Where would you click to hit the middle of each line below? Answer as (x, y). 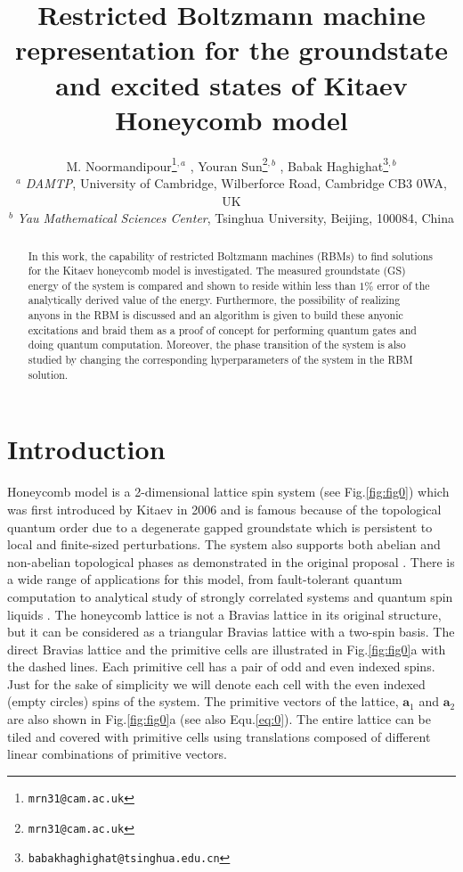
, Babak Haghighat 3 (334, 164)
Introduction (86, 449)
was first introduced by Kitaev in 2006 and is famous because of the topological (224, 509)
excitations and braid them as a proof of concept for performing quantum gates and (222, 329)
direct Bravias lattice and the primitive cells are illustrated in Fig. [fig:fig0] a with (227, 649)
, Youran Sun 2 (229, 164)
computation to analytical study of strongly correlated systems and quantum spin (230, 596)
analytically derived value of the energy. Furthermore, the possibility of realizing (214, 300)
